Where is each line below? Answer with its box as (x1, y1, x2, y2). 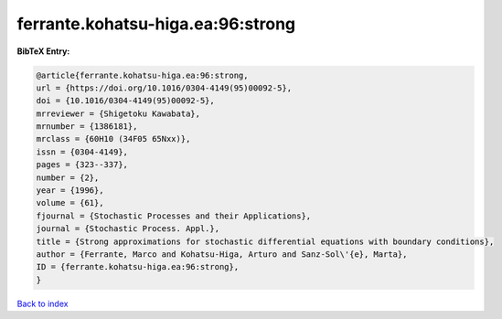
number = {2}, (36, 172, 100, 183)
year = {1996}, (36, 186, 104, 196)
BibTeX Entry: (16, 46, 70, 57)
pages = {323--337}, (36, 160, 128, 170)
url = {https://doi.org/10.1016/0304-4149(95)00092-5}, (36, 82, 293, 93)
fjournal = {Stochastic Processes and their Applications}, (36, 210, 312, 221)
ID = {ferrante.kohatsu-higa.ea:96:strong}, (36, 261, 240, 272)
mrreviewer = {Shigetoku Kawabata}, (36, 108, 201, 119)
